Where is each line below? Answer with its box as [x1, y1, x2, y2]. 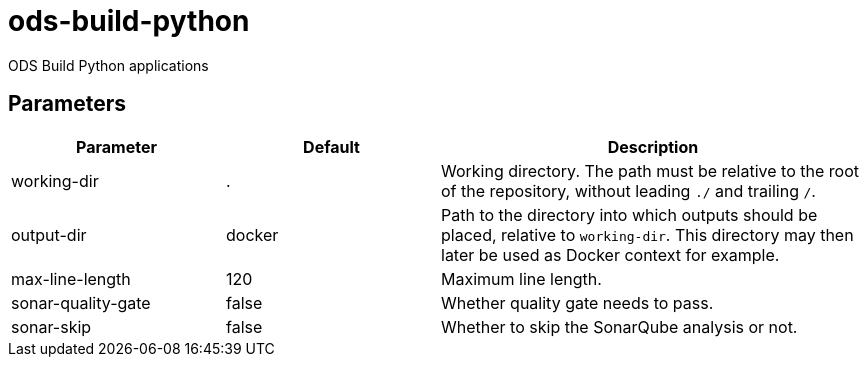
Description [607, 136, 699, 157]
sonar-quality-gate [11, 292, 151, 313]
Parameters [8, 91, 126, 117]
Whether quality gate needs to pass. [441, 292, 714, 313]
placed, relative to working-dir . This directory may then [441, 224, 854, 245]
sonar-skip [11, 316, 92, 337]
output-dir [11, 224, 87, 245]
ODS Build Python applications [8, 56, 209, 74]
